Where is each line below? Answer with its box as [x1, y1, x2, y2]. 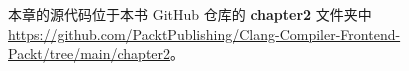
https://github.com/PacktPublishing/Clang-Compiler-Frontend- [8, 23, 401, 44]
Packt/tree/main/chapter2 [8, 43, 171, 64]
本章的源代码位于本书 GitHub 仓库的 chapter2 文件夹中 [8, 4, 372, 24]
